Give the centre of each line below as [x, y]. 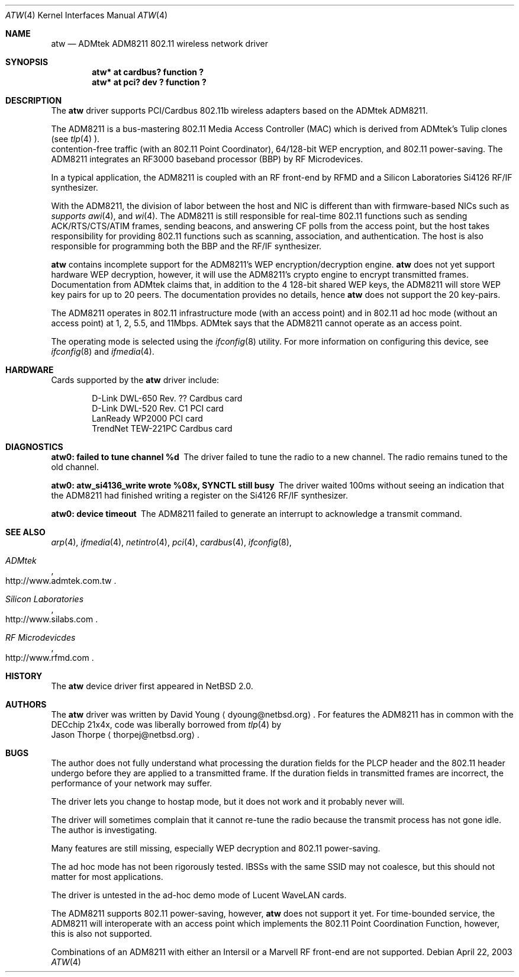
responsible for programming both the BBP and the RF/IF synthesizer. [186, 246]
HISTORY [24, 676]
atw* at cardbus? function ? [148, 72]
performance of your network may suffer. [132, 783]
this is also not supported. [101, 933]
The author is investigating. [104, 830]
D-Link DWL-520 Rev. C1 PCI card [158, 408]
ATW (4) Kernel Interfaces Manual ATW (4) [87, 15]
